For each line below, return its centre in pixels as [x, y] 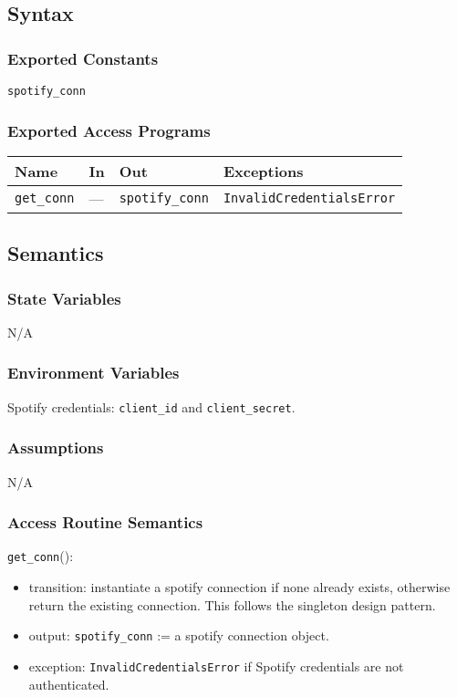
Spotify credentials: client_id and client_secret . [151, 406]
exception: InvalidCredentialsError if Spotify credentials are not [216, 666]
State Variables [64, 298]
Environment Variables [93, 373]
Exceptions [263, 171]
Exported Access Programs [109, 130]
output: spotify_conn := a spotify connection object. [179, 635]
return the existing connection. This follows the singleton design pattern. [232, 604]
